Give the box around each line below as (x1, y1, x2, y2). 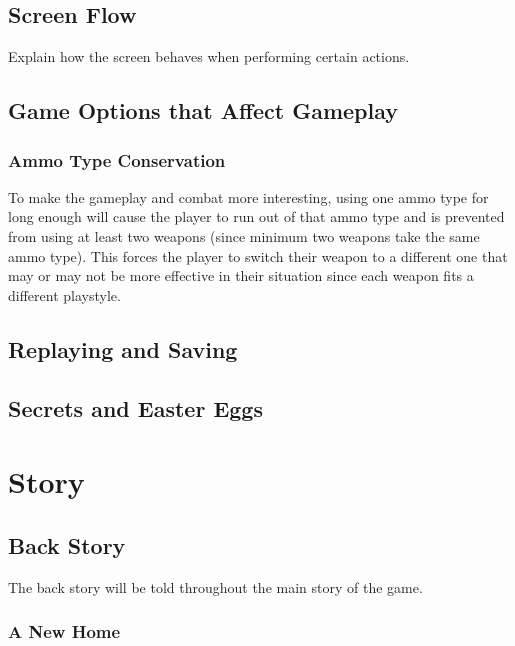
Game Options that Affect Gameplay (8, 95, 399, 126)
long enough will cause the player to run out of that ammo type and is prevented (8, 206, 505, 227)
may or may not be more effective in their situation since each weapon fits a (8, 265, 474, 286)
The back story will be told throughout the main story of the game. (8, 576, 423, 597)
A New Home (8, 619, 121, 644)
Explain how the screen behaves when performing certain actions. (8, 46, 410, 67)
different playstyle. (8, 284, 121, 305)
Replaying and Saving (8, 333, 238, 364)
